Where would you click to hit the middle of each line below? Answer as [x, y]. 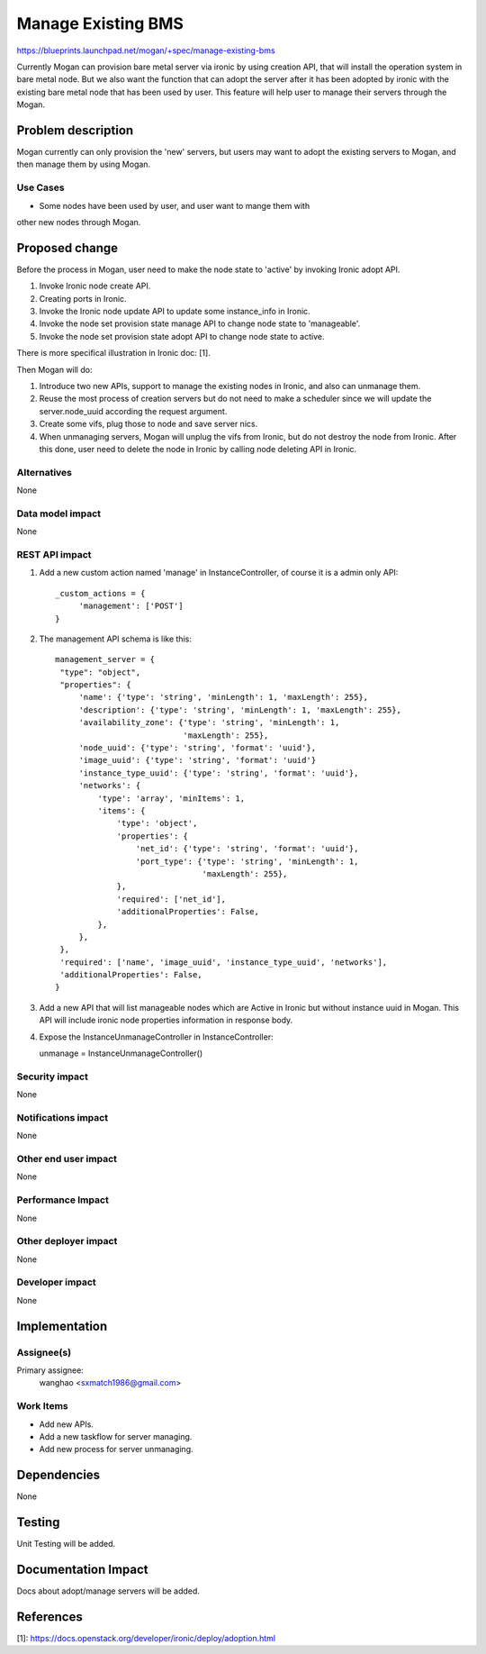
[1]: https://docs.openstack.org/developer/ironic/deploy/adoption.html [146, 1638]
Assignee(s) [44, 1352]
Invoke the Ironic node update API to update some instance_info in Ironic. [175, 312]
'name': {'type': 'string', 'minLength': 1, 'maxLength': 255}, [224, 697]
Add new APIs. [67, 1424]
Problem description [75, 130]
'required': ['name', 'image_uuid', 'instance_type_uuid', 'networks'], [224, 962]
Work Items [42, 1406]
